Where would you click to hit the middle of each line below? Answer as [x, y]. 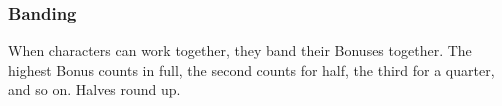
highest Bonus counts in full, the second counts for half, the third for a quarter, [251, 69]
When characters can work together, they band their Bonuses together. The [240, 50]
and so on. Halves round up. [94, 89]
